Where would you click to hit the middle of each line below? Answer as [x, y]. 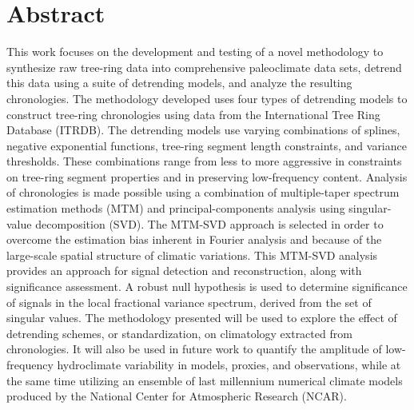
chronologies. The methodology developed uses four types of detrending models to [207, 98]
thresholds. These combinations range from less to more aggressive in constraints [204, 161]
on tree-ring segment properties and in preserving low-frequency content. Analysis [207, 176]
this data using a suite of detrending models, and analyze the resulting [179, 83]
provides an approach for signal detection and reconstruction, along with [184, 271]
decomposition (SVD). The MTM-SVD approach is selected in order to [209, 223]
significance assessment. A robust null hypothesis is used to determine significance [207, 287]
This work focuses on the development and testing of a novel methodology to [195, 52]
